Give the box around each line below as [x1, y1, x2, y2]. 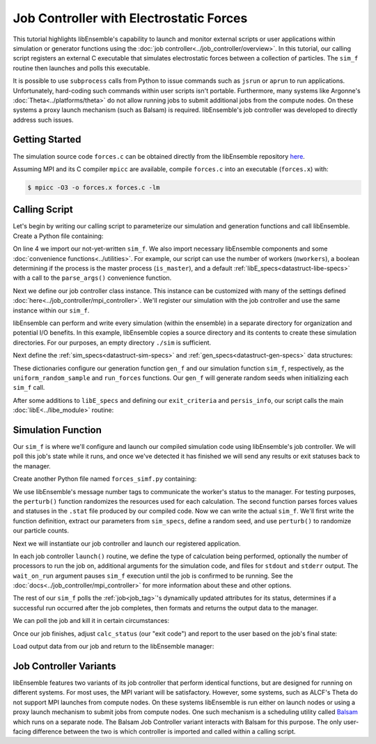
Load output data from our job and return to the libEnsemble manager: [13, 642, 214, 651]
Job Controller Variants [13, 660, 116, 672]
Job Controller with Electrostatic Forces [13, 10, 248, 26]
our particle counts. [13, 526, 70, 535]
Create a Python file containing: [13, 232, 104, 240]
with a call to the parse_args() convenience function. [13, 274, 172, 282]
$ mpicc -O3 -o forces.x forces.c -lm [27, 183, 160, 191]
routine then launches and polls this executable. [13, 63, 150, 72]
